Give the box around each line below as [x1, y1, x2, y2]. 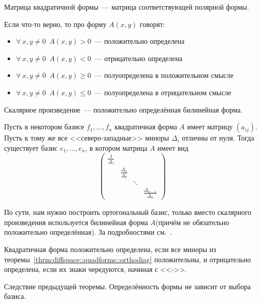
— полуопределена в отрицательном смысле [94, 87, 231, 97]
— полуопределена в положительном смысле [94, 70, 234, 80]
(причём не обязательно [155, 216, 229, 227]
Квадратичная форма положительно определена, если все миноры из [4, 243, 216, 254]
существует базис [4, 142, 58, 153]
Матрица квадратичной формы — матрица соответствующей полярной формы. [4, 2, 249, 12]
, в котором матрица [85, 142, 148, 153]
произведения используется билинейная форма [4, 216, 148, 227]
